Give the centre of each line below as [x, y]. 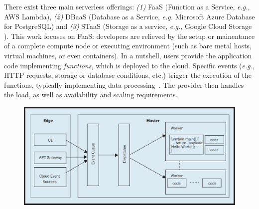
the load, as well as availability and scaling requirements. [91, 95]
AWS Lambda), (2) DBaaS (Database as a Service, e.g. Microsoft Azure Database [129, 16]
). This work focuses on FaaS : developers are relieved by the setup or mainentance [129, 36]
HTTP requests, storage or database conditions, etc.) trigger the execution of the [128, 75]
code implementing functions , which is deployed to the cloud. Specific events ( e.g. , [129, 65]
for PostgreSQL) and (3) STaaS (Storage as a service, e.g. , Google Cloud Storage [128, 26]
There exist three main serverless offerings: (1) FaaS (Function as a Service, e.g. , [127, 6]
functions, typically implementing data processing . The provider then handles [124, 85]
